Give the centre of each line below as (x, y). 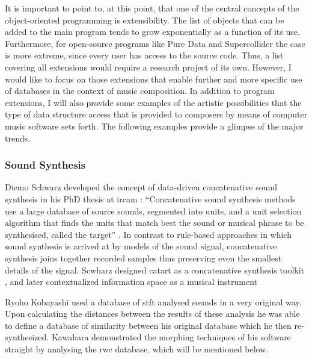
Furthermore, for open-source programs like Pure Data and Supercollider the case (155, 43)
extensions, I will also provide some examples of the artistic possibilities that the (153, 102)
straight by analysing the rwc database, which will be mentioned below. (137, 349)
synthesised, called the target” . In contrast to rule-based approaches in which (148, 234)
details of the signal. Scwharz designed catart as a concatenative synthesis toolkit (154, 270)
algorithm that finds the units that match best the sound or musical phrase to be (154, 223)
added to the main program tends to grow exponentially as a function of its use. (152, 32)
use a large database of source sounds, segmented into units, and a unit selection (153, 211)
